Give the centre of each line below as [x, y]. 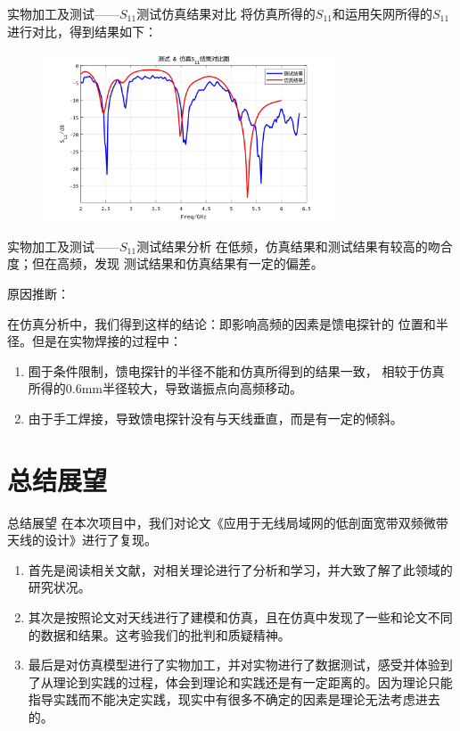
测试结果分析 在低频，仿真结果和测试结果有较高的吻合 [295, 246]
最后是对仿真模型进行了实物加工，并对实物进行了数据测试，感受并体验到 [240, 665]
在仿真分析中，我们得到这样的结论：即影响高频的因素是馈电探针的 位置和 [222, 323]
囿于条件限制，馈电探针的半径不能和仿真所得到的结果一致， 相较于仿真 [236, 370]
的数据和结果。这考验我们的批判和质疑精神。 [159, 634]
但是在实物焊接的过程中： [107, 341]
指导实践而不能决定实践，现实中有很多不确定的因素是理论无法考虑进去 [234, 699]
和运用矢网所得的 [383, 13]
